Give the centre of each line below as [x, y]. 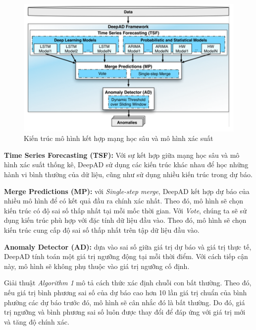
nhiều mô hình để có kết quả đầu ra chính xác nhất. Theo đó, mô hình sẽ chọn [124, 201]
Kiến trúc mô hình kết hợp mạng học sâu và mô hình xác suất [119, 138]
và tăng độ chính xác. [37, 321]
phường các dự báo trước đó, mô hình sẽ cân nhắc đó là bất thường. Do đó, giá [125, 302]
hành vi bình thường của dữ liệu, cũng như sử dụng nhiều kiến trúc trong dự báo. [128, 174]
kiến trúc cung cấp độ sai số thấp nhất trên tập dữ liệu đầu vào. [102, 230]
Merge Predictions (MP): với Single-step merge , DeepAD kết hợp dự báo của [127, 191]
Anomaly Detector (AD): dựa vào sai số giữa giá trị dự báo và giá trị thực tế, [128, 246]
